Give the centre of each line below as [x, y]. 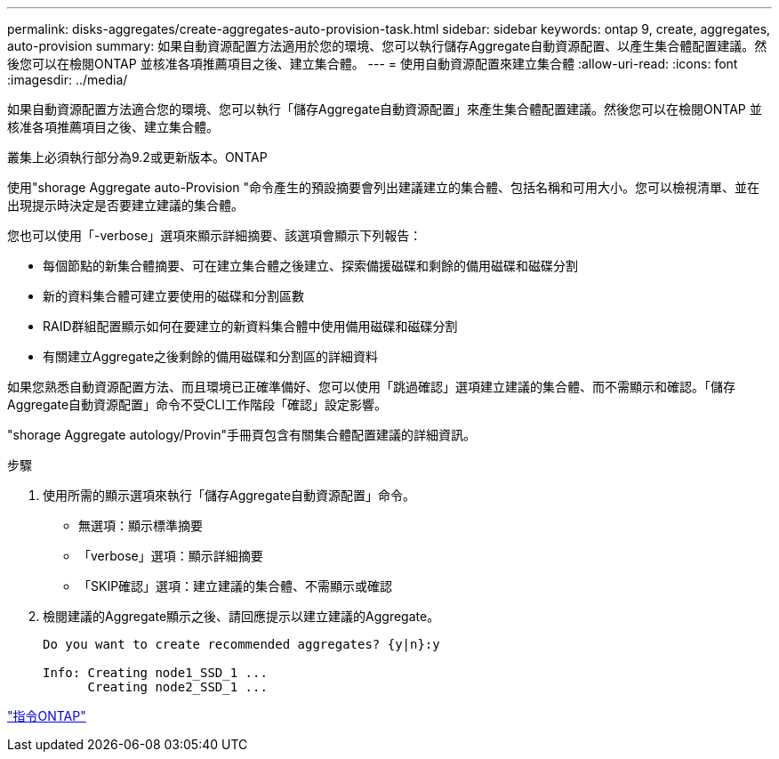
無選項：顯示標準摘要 [141, 525]
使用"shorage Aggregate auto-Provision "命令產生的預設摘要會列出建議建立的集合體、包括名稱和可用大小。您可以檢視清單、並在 [384, 187]
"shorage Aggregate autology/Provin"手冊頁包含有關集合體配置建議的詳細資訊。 [242, 435]
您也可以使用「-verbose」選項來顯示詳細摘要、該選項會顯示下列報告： [215, 235]
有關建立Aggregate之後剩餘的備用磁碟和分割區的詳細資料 [211, 356]
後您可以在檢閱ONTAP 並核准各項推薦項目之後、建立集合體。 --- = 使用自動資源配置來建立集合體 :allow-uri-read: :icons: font [373, 64]
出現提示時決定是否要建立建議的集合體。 [125, 205]
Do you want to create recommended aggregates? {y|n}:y [241, 644]
